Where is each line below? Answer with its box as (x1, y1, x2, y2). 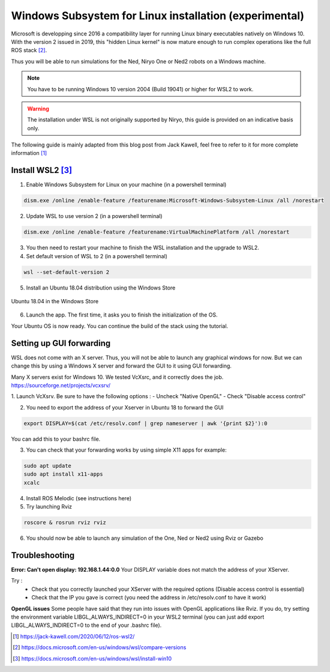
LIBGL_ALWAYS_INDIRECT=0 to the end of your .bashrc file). (11, 622, 162, 629)
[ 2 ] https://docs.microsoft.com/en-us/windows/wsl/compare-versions (13, 644, 187, 651)
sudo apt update (23, 462, 72, 470)
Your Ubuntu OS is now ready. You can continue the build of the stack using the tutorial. (11, 322, 229, 330)
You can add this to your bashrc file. (11, 435, 101, 443)
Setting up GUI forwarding (11, 338, 111, 348)
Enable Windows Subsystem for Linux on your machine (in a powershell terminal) (26, 181, 227, 189)
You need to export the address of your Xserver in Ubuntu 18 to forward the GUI (26, 404, 224, 411)
